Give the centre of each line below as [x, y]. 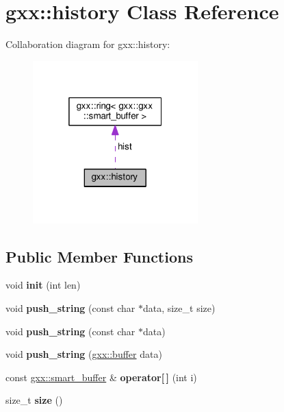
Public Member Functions [99, 256]
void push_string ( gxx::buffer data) [84, 354]
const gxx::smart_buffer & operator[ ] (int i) [101, 377]
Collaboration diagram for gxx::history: [88, 44]
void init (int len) [43, 285]
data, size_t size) [179, 307]
